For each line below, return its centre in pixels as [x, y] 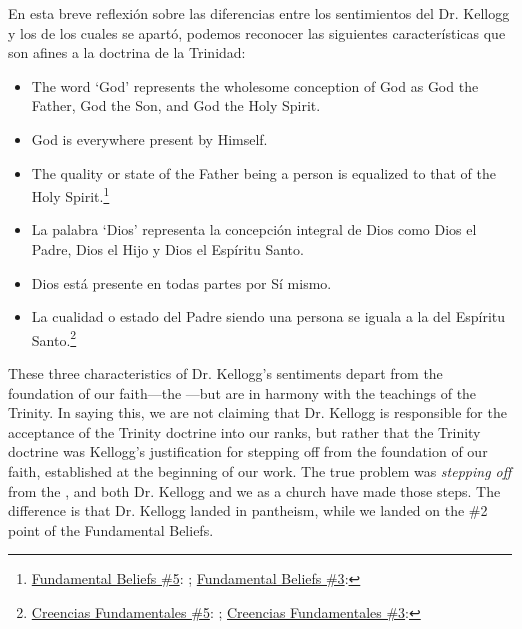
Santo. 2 [54, 338]
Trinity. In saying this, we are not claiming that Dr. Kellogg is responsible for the [257, 412]
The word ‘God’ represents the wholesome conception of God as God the [255, 85]
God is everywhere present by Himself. [149, 138]
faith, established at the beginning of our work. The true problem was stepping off [260, 471]
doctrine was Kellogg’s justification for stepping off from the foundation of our [248, 451]
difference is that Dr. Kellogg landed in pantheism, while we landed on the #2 [248, 510]
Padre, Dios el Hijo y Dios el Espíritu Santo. [167, 249]
